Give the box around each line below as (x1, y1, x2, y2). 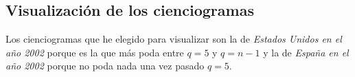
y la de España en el (263, 45, 349, 59)
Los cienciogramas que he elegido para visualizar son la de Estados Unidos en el (5, 32, 342, 46)
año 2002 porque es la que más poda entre (5, 45, 184, 59)
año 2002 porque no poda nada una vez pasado (5, 58, 205, 73)
